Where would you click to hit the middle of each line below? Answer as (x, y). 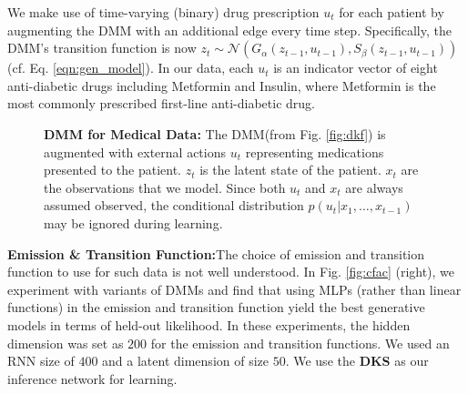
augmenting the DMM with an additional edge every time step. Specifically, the (229, 30)
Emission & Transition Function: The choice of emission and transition (216, 253)
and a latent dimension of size (186, 361)
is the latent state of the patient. (290, 170)
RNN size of (41, 361)
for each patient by (392, 12)
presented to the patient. (113, 170)
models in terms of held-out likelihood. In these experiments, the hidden (209, 324)
